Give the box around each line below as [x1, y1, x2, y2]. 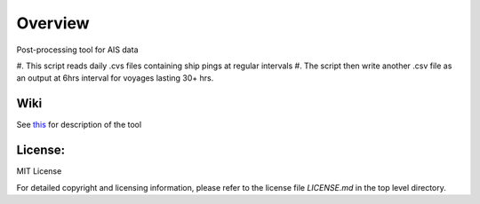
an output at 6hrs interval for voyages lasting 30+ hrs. [16, 73, 214, 83]
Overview [16, 13, 90, 33]
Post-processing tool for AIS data [16, 44, 139, 55]
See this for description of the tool [16, 120, 142, 130]
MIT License [16, 166, 62, 177]
